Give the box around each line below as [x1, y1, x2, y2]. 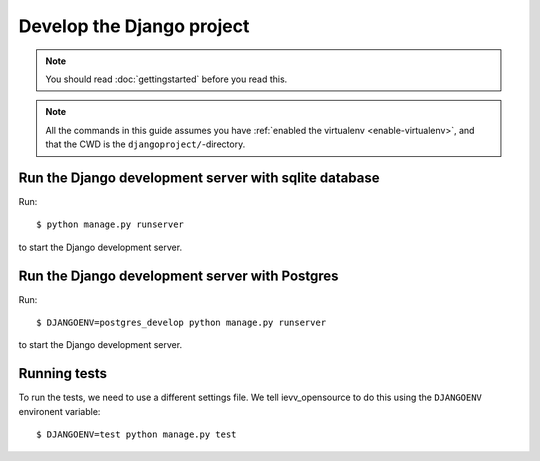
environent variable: [18, 405, 101, 417]
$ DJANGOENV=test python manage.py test [36, 429, 237, 440]
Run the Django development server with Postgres [18, 267, 339, 284]
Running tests [18, 365, 108, 382]
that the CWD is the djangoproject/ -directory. [45, 138, 246, 150]
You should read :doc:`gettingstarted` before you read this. [45, 73, 288, 85]
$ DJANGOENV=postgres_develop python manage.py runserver [36, 317, 327, 329]
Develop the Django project [18, 15, 250, 37]
